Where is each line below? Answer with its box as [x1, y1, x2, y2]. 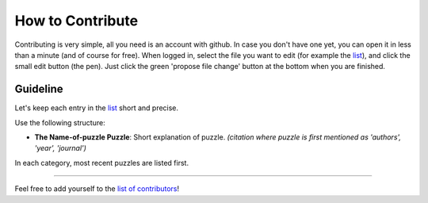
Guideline [14, 82, 63, 96]
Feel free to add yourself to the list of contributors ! [14, 184, 180, 193]
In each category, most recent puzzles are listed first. [14, 158, 189, 167]
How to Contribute [14, 12, 139, 29]
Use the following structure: [14, 117, 106, 127]
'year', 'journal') [34, 144, 87, 153]
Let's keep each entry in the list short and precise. [14, 103, 178, 113]
